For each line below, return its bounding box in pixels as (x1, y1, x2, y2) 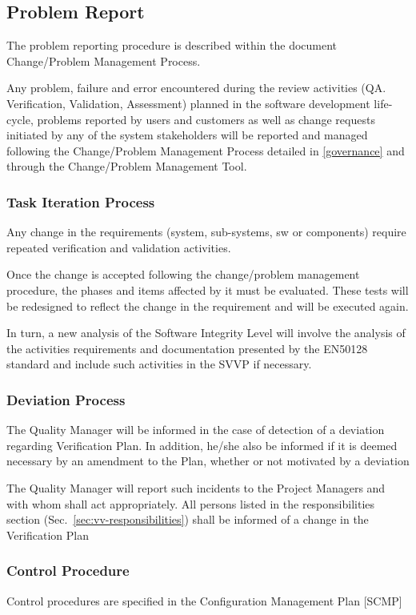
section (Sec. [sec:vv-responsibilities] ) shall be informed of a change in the (6, 511, 369, 528)
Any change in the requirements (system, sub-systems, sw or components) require (6, 223, 406, 240)
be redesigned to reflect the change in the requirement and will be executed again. (6, 297, 409, 314)
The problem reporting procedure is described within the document (6, 37, 338, 54)
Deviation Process (6, 389, 126, 409)
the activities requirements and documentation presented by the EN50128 (6, 340, 368, 356)
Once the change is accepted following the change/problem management (6, 266, 360, 283)
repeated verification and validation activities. (6, 239, 231, 255)
